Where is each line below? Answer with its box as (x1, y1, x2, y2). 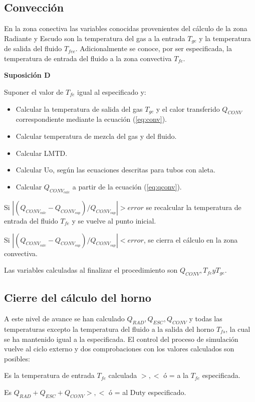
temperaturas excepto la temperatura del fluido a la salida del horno (4, 323, 214, 334)
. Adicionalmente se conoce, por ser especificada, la (75, 43, 232, 54)
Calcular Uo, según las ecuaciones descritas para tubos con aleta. (16, 164, 215, 175)
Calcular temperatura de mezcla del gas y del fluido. (16, 131, 177, 141)
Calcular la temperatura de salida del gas (16, 103, 143, 114)
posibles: (4, 353, 30, 363)
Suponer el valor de (4, 87, 64, 97)
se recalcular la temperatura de (146, 202, 241, 212)
